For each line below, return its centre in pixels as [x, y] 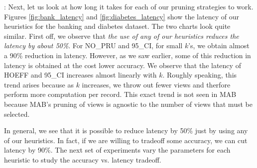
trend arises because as [39, 84]
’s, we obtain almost [219, 45]
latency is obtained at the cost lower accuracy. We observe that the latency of [123, 65]
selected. [17, 114]
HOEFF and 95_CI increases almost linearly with [80, 75]
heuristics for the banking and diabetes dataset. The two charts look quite [117, 26]
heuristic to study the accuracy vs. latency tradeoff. [83, 159]
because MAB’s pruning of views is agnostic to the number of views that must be [128, 104]
